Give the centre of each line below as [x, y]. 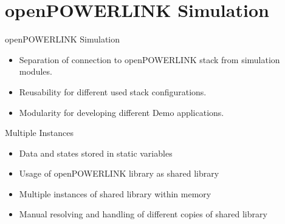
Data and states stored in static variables [96, 153]
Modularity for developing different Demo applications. [122, 112]
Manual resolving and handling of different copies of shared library [143, 214]
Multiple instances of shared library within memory [115, 193]
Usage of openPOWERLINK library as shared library [119, 173]
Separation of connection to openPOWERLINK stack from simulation [149, 59]
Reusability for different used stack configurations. [113, 91]
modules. [36, 71]
